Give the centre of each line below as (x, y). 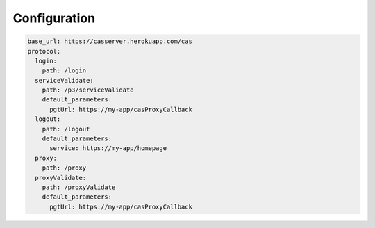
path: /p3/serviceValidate (88, 90)
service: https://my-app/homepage (108, 148)
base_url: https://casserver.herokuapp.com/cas (110, 41)
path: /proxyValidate (79, 187)
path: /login (64, 71)
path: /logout (66, 129)
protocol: (44, 51)
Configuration (54, 18)
